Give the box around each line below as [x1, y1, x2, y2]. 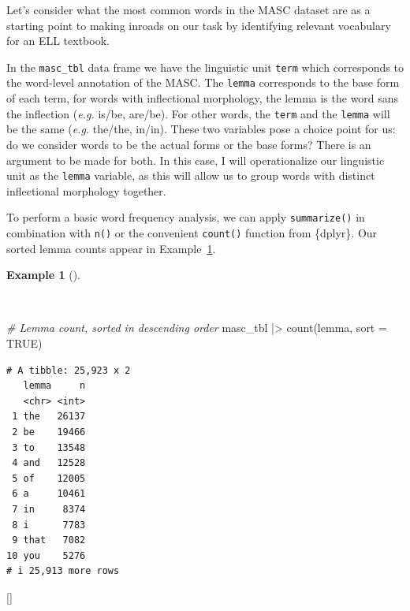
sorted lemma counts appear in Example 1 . [6, 240, 216, 256]
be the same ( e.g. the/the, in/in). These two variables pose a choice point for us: [6, 121, 396, 137]
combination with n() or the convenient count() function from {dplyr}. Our [6, 225, 378, 241]
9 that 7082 [12, 535, 86, 546]
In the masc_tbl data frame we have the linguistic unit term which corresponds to [6, 58, 404, 75]
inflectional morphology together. [6, 182, 166, 199]
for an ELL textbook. [6, 32, 110, 49]
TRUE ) [6, 335, 43, 352]
